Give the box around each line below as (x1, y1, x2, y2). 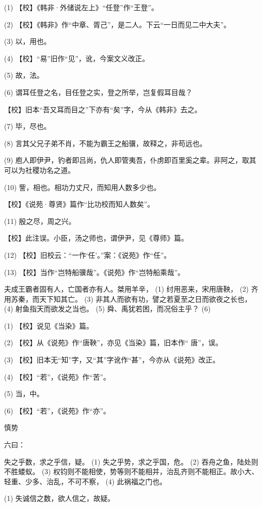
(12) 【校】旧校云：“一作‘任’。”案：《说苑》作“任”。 (4, 249, 171, 260)
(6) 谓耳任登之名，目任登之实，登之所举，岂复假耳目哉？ (4, 86, 193, 97)
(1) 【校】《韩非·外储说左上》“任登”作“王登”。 (4, 2, 158, 12)
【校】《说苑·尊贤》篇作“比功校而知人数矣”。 (4, 199, 155, 209)
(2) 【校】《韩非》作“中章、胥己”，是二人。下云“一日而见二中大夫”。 (4, 19, 231, 29)
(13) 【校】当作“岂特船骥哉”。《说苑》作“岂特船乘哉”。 (4, 266, 185, 277)
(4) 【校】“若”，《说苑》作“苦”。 (4, 371, 110, 382)
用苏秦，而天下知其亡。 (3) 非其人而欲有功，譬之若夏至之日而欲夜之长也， (4, 293, 252, 304)
